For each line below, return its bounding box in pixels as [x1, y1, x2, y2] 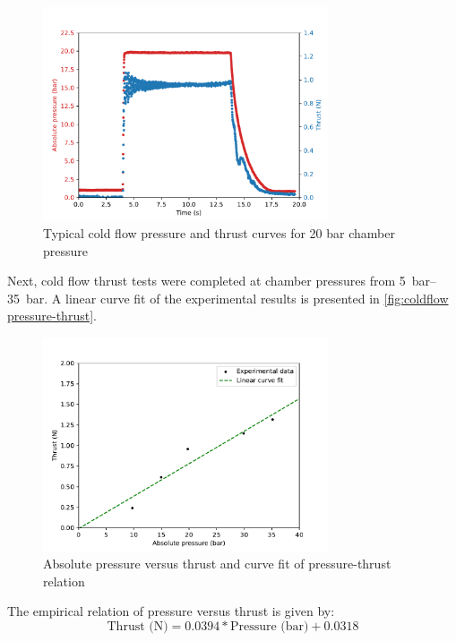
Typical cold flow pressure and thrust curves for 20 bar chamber [43, 224, 395, 243]
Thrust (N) [107, 620, 168, 633]
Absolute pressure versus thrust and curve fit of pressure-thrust [43, 554, 391, 573]
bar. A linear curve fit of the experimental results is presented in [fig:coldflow [25, 288, 449, 307]
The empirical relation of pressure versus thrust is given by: [7, 602, 335, 620]
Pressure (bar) [229, 620, 309, 633]
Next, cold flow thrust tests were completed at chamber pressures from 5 [7, 271, 406, 290]
